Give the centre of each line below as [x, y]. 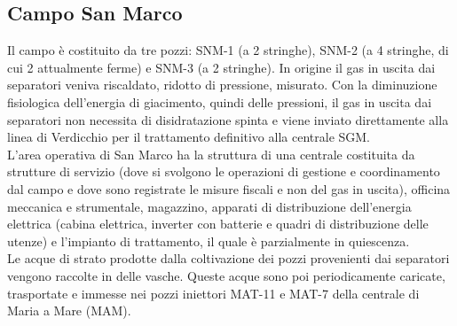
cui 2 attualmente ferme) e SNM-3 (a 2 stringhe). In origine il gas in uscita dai [221, 67]
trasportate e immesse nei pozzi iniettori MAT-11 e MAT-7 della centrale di [213, 293]
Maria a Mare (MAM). [69, 310]
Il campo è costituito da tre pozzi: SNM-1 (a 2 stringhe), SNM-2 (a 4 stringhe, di [228, 50]
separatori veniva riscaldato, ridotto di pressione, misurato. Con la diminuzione [222, 85]
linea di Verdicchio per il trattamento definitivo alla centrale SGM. [189, 137]
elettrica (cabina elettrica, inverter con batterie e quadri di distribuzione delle [218, 224]
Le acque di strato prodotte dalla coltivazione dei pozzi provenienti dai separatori [228, 258]
